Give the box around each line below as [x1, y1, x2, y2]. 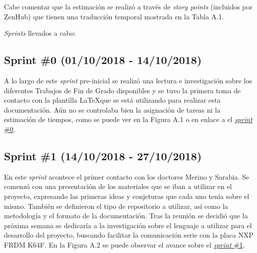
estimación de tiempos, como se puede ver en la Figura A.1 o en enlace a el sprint [4, 114, 253, 125]
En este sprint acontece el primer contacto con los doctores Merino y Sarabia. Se [4, 171, 249, 182]
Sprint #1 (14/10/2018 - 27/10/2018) [4, 148, 202, 163]
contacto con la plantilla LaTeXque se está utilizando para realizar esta [4, 95, 221, 105]
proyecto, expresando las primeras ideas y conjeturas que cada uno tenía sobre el [4, 190, 250, 201]
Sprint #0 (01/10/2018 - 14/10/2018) [4, 52, 202, 67]
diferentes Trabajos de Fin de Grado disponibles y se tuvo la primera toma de [4, 85, 241, 95]
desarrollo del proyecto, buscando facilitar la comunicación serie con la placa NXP [4, 230, 254, 240]
